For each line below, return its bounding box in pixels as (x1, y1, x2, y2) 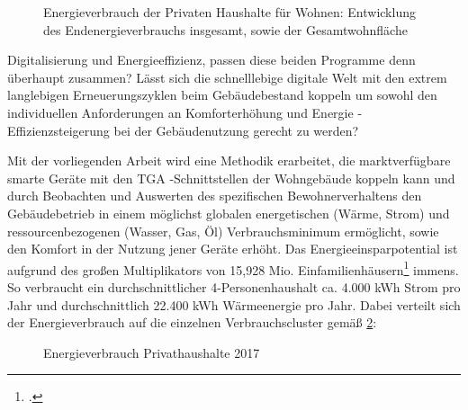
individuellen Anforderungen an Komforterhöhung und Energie (7, 102, 354, 121)
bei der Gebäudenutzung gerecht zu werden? (113, 120, 359, 139)
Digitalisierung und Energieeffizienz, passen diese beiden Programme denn (7, 50, 416, 69)
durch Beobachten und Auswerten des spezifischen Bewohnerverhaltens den (7, 186, 422, 205)
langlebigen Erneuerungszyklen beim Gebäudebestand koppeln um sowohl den (7, 85, 437, 104)
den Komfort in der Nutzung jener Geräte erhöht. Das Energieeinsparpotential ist (7, 239, 458, 258)
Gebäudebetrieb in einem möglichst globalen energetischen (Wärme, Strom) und (7, 203, 450, 222)
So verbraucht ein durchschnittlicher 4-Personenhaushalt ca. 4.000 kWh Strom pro (7, 277, 461, 296)
